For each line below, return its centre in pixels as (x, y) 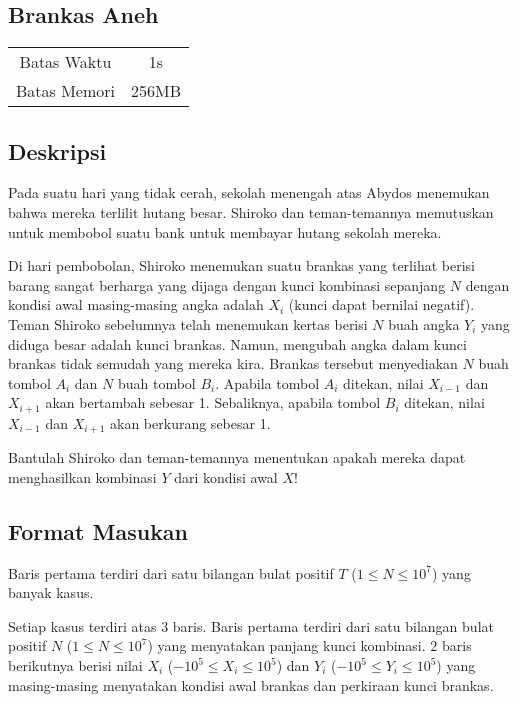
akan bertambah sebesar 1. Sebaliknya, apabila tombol (213, 402)
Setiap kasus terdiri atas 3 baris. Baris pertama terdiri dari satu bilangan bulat (251, 625)
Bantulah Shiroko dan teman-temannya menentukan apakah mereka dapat (237, 457)
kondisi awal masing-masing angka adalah (136, 304)
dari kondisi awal (226, 476)
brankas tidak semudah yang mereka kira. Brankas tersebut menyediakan (233, 363)
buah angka (424, 323)
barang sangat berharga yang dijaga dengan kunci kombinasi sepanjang (227, 284)
